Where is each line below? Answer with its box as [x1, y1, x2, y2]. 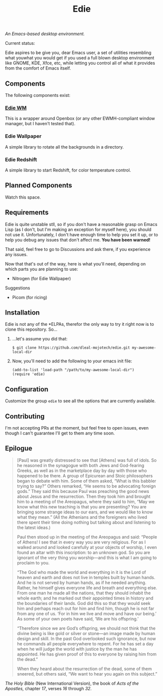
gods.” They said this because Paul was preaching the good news [17, 488, 149, 494]
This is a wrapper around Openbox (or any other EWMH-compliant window [5, 115, 155, 121]
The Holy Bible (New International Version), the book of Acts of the [5, 680, 139, 686]
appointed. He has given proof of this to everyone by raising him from [17, 651, 157, 657]
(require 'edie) [12, 372, 45, 377]
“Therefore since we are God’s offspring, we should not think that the [17, 625, 156, 631]
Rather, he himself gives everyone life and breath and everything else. [17, 584, 157, 590]
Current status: [5, 40, 36, 46]
